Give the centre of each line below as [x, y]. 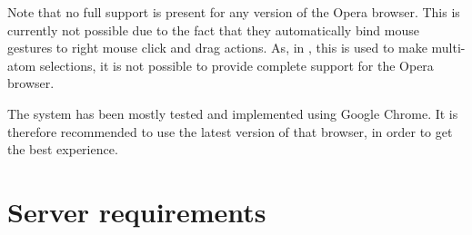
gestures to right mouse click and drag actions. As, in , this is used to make [217, 48]
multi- [448, 48]
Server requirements [137, 211]
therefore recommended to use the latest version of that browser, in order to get [230, 131]
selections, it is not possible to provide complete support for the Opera [236, 65]
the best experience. [63, 149]
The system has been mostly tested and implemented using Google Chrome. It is [233, 113]
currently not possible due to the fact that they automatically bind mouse [213, 29]
